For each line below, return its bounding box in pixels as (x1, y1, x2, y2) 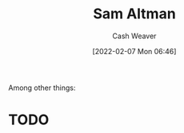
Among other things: (8, 83, 76, 92)
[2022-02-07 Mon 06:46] (92, 46, 177, 56)
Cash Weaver (112, 31, 157, 41)
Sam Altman (93, 5, 176, 23)
